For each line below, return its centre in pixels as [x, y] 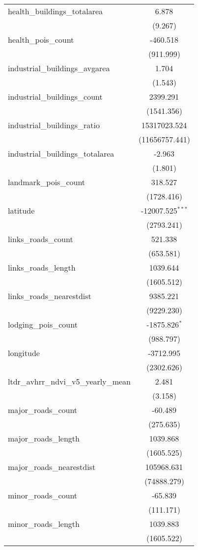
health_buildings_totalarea [56, 11]
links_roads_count [41, 239]
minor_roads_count [43, 495]
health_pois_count [41, 40]
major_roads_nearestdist [52, 467]
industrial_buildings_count [55, 96]
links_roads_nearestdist [50, 296]
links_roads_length [42, 267]
